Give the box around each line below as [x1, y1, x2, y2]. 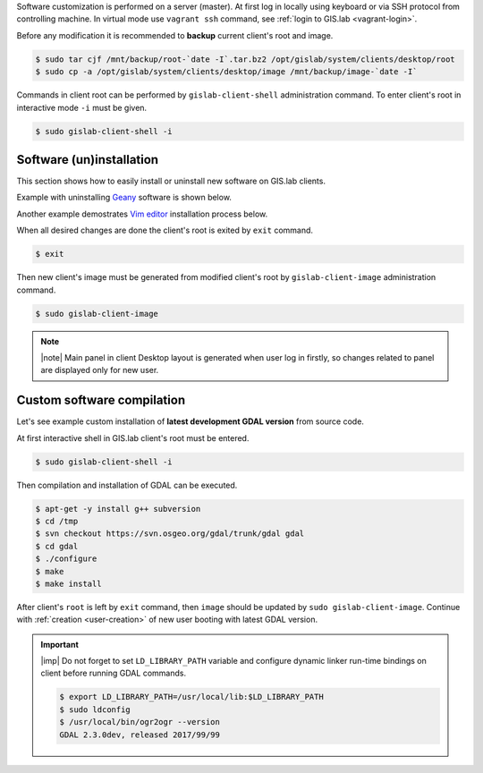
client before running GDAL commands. [40, 667, 187, 679]
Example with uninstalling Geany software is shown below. [16, 192, 233, 203]
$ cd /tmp [35, 515, 79, 526]
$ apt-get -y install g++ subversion [35, 504, 201, 514]
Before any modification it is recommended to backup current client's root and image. [16, 30, 334, 40]
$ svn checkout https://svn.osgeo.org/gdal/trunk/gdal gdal [35, 529, 305, 539]
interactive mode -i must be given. [16, 102, 148, 113]
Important [40, 639, 80, 650]
